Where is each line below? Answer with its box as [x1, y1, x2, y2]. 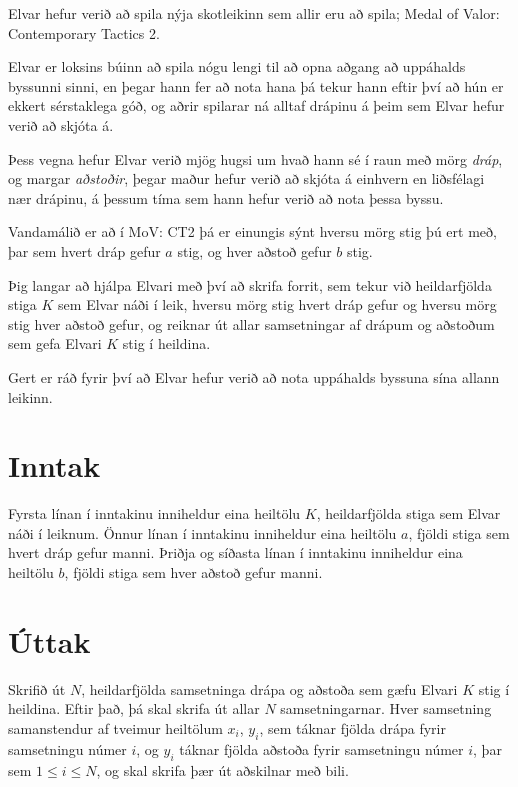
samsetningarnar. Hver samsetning [280, 698, 492, 719]
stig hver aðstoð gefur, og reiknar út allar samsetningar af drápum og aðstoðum [8, 313, 495, 334]
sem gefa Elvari [8, 333, 102, 354]
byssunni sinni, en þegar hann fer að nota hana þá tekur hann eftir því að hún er [8, 75, 504, 96]
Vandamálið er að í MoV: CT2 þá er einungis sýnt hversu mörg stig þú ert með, [8, 221, 497, 242]
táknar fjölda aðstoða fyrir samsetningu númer [179, 738, 464, 759]
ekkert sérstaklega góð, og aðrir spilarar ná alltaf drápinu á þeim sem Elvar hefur [8, 95, 505, 116]
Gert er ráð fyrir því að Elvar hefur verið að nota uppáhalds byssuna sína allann [8, 366, 500, 387]
